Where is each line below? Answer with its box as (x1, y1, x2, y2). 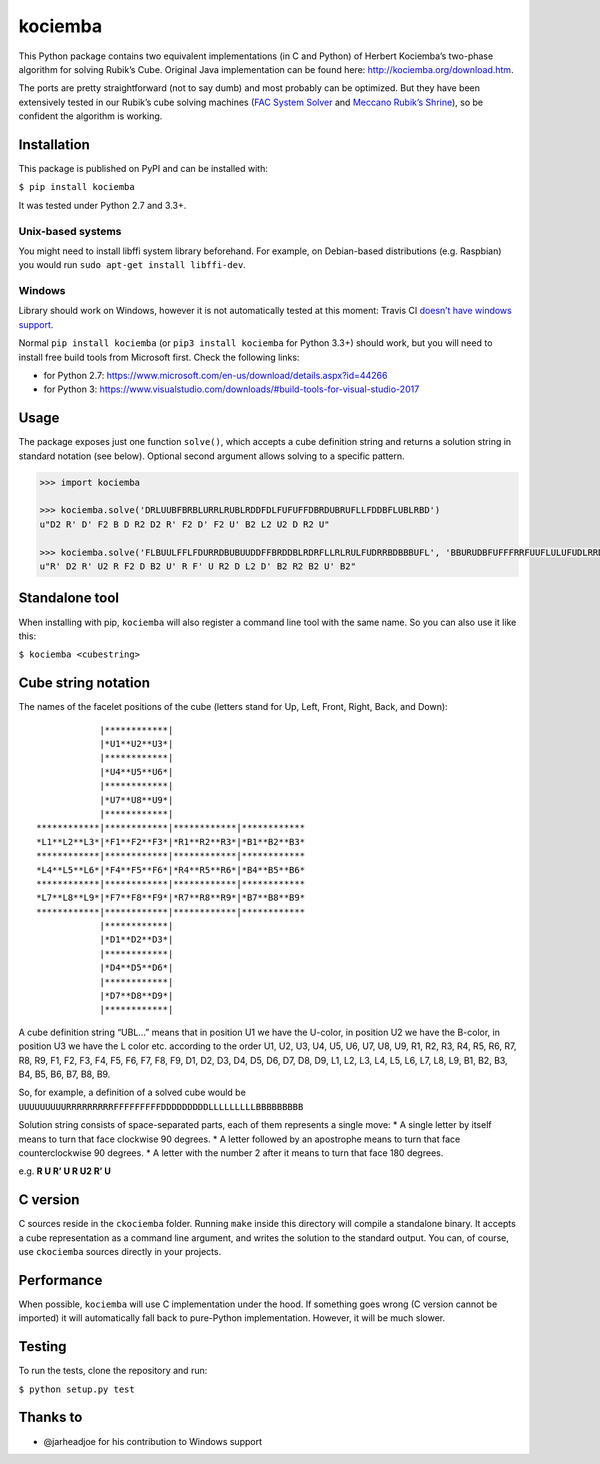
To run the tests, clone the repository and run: (18, 1365, 208, 1377)
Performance (18, 1271, 103, 1289)
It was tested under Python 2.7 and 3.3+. (18, 199, 187, 211)
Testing (18, 1338, 67, 1355)
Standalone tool (18, 590, 120, 607)
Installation (18, 136, 90, 153)
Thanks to (18, 1409, 83, 1426)
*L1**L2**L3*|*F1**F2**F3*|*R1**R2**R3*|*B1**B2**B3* (36, 836, 305, 847)
